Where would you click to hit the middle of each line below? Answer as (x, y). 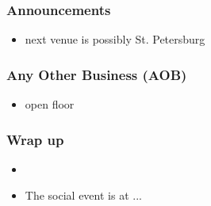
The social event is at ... (83, 195)
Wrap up (35, 139)
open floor (50, 104)
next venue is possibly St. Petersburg (115, 39)
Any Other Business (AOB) (97, 74)
